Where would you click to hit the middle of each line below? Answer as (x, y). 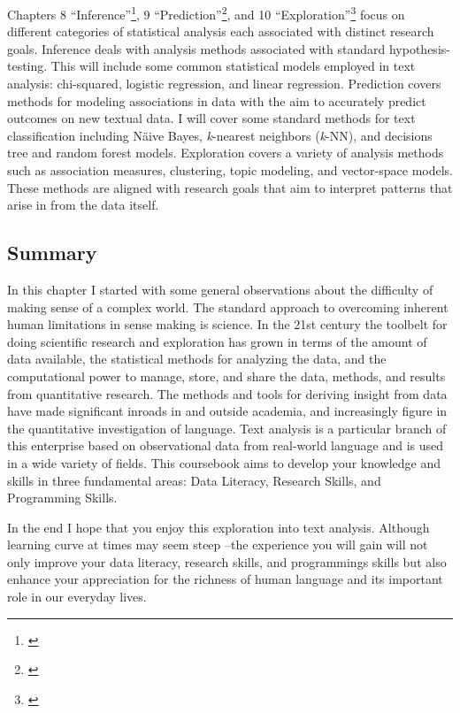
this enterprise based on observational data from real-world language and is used (226, 445)
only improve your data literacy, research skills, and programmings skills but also (227, 561)
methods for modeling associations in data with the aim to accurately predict (217, 100)
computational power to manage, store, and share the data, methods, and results (226, 376)
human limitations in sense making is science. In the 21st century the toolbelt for (227, 324)
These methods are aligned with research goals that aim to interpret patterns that (230, 187)
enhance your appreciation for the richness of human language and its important (225, 579)
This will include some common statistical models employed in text (233, 66)
